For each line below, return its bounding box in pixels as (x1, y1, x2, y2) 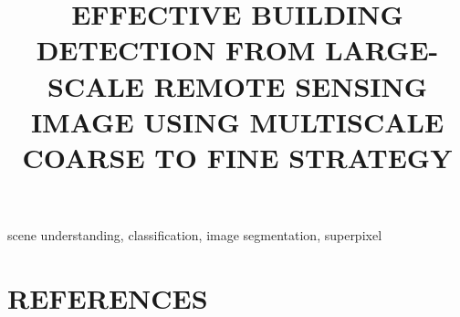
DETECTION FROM (36, 31, 316, 69)
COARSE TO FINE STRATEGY (22, 138, 453, 175)
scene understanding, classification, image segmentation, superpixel (7, 226, 382, 245)
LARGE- (325, 31, 439, 69)
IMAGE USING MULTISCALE (30, 102, 444, 140)
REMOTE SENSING (153, 67, 428, 104)
